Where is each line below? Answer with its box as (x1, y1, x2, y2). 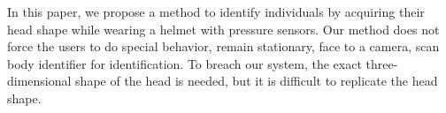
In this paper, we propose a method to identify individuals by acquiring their (7, 3, 425, 20)
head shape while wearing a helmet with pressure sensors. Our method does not (7, 19, 440, 38)
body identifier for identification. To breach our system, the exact (7, 54, 362, 72)
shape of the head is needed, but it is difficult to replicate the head (75, 72, 438, 90)
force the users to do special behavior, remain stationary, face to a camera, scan (7, 37, 440, 56)
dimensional (7, 72, 72, 90)
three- (365, 54, 398, 72)
